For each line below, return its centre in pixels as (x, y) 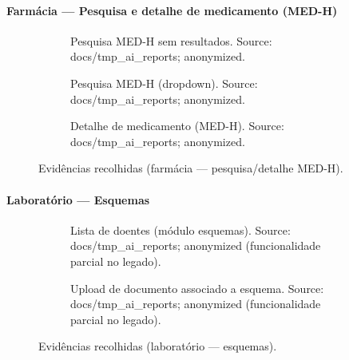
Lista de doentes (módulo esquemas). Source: (180, 229)
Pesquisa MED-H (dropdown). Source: (164, 83)
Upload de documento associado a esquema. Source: (197, 288)
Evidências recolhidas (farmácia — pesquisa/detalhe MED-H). (191, 168)
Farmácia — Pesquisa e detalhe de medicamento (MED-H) (172, 10)
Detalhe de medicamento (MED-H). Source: (177, 126)
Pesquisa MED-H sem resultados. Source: (171, 40)
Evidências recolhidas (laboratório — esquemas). (158, 346)
